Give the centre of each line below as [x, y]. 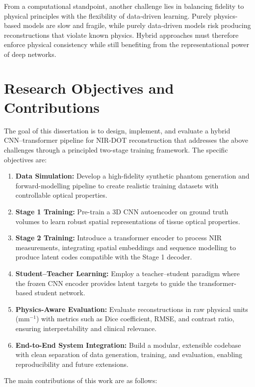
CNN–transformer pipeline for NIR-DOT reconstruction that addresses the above [126, 140]
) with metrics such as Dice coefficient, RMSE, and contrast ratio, [135, 319]
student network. [60, 293]
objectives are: [25, 159]
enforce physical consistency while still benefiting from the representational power [127, 44]
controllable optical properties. [61, 195]
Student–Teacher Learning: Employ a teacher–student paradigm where [127, 273]
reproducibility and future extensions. [72, 364]
